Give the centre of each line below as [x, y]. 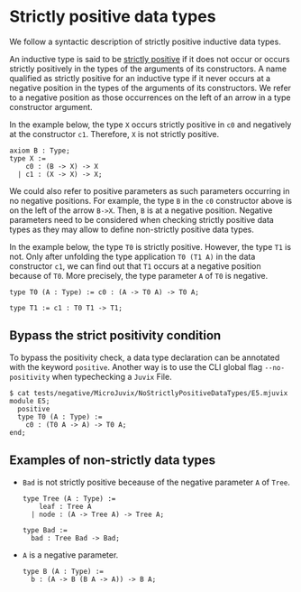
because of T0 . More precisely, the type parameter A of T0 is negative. [139, 275]
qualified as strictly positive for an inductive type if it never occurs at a [140, 78]
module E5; [30, 401]
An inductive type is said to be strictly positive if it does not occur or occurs [150, 59]
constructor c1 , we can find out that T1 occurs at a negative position [135, 266]
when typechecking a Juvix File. [112, 376]
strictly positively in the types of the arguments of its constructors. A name [148, 69]
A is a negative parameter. [70, 555]
